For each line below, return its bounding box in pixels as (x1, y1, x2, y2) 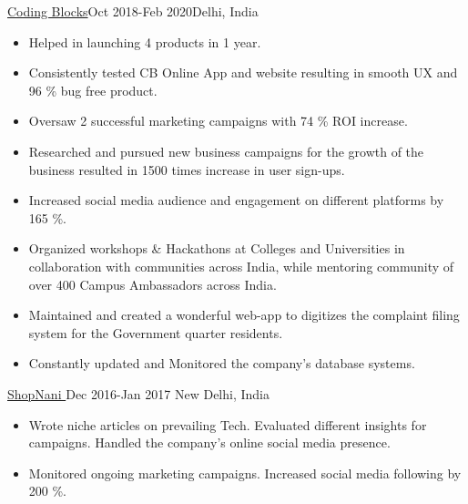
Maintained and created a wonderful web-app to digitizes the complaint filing (28, 305, 460, 324)
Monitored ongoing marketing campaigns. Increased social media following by (28, 463, 462, 482)
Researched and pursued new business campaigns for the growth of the (28, 141, 424, 160)
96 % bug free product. (28, 80, 158, 99)
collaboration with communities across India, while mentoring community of (28, 256, 454, 275)
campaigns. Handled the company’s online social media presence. (28, 433, 391, 452)
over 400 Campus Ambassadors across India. (28, 274, 277, 293)
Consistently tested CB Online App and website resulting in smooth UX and (28, 63, 458, 82)
